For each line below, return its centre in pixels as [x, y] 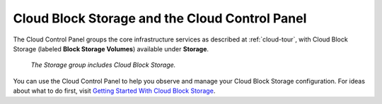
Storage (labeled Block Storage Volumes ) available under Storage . [111, 48]
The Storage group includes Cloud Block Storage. [103, 65]
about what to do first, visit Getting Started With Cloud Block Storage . [114, 91]
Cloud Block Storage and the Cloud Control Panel [160, 18]
